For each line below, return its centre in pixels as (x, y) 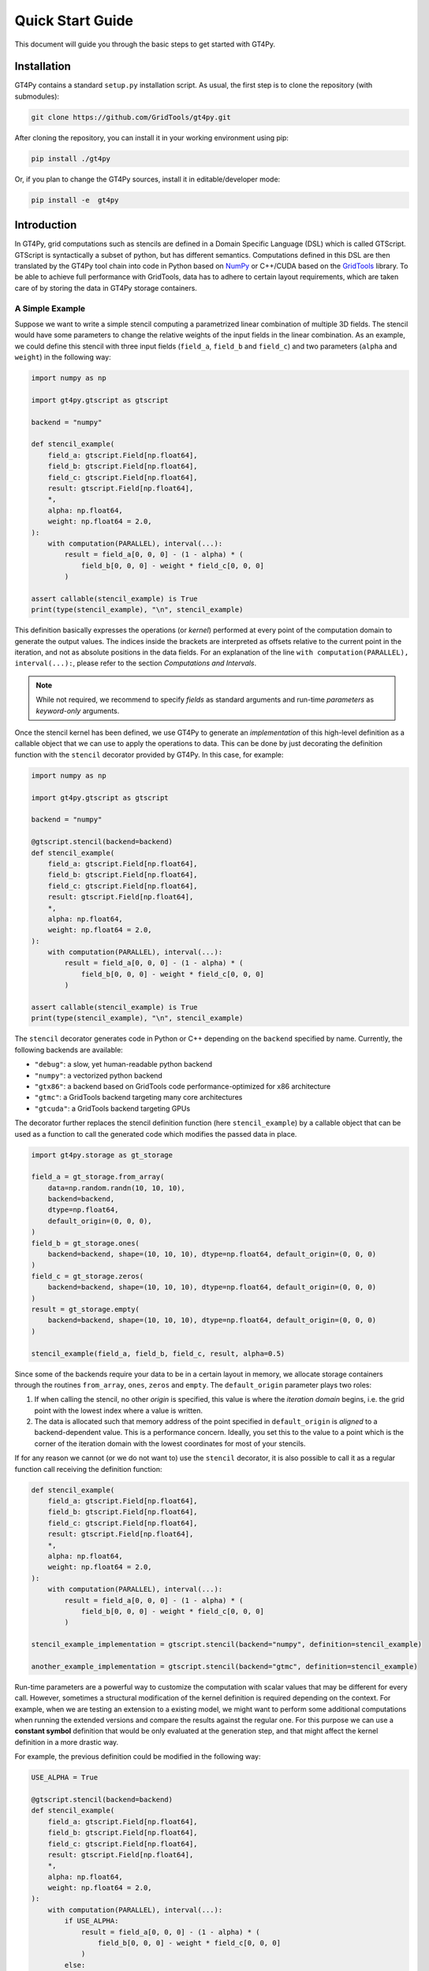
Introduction (46, 225)
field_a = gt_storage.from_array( (98, 1177)
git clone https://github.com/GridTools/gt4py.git (131, 117)
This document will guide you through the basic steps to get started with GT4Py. (145, 44)
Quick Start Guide (74, 20)
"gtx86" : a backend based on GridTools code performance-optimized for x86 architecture (183, 1086)
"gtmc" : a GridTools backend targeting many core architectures (138, 1097)
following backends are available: (69, 1049)
